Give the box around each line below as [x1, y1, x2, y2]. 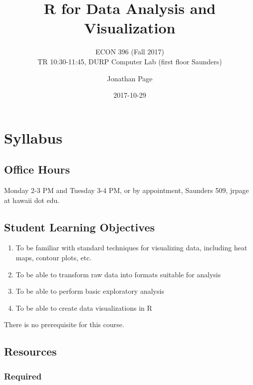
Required [4, 370, 42, 382]
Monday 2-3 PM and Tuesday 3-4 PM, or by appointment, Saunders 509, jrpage [4, 185, 249, 195]
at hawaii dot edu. [4, 194, 60, 205]
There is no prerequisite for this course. [4, 319, 124, 330]
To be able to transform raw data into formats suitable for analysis [15, 269, 221, 279]
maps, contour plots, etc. [15, 252, 92, 263]
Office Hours [4, 162, 70, 177]
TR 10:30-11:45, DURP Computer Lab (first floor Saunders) [37, 56, 222, 66]
